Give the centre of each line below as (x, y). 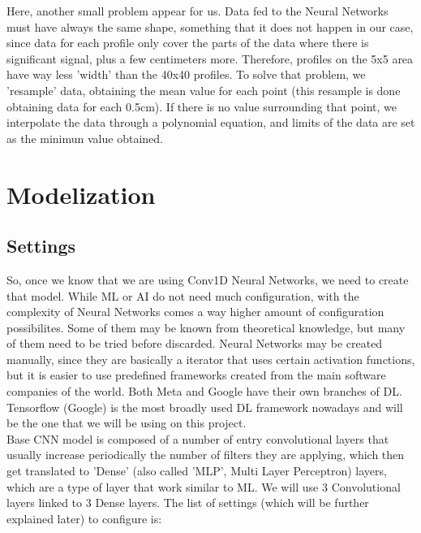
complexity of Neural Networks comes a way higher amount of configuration (195, 312)
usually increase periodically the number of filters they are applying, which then (206, 455)
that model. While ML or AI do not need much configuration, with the (183, 295)
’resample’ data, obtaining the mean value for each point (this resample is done (204, 90)
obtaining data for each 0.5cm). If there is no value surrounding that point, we (202, 106)
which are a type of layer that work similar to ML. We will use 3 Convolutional (204, 486)
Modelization (81, 194)
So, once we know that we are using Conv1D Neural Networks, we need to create (208, 279)
